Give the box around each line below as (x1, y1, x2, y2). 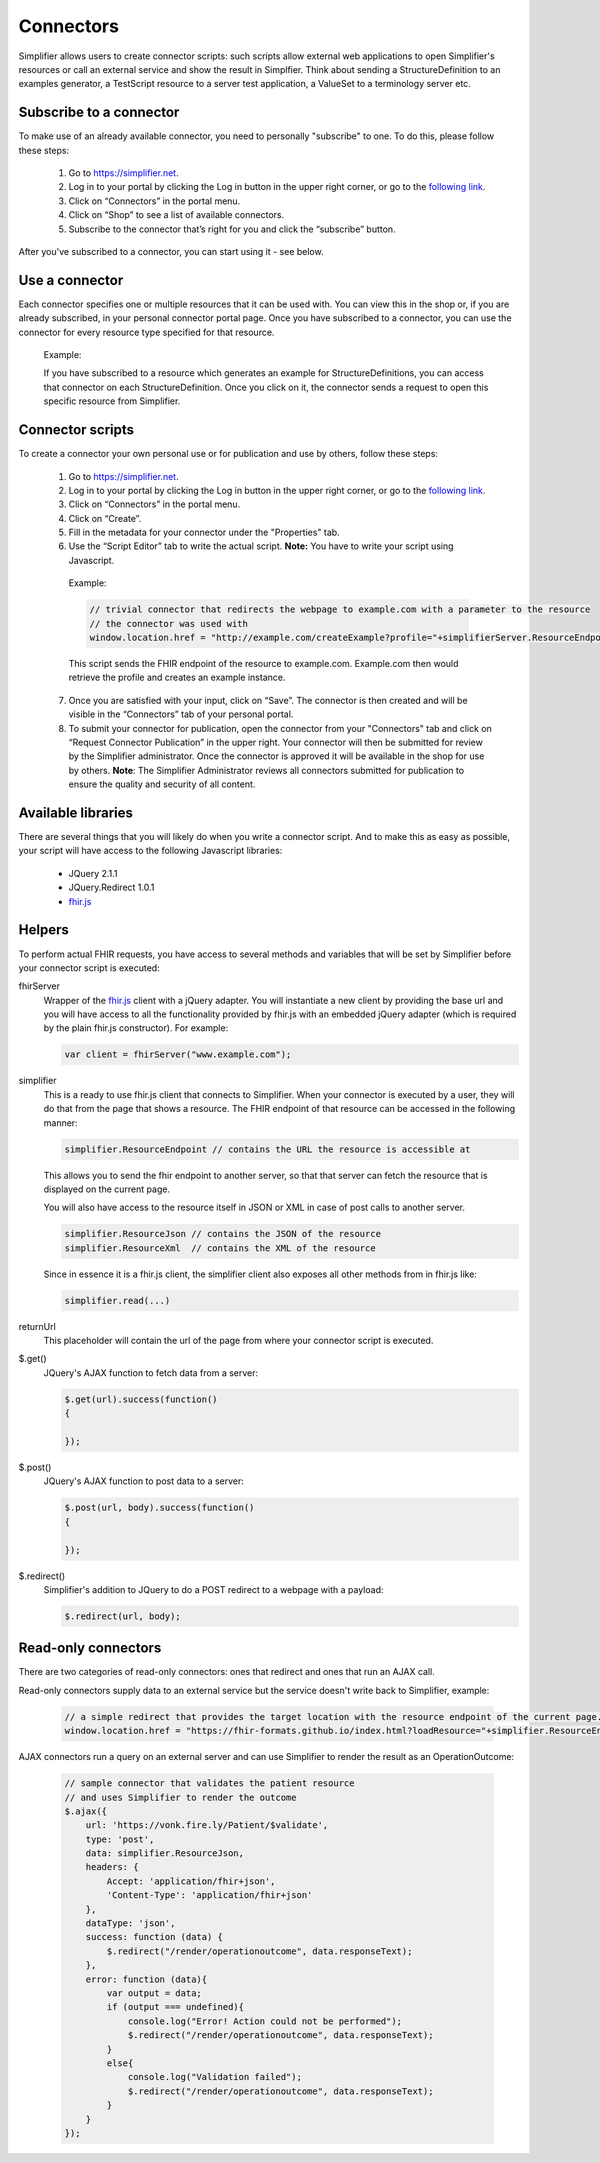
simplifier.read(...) (64, 1295, 171, 1306)
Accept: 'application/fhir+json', (106, 1875, 276, 1887)
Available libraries (18, 804, 134, 821)
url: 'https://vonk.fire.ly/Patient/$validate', (85, 1820, 329, 1831)
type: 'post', (85, 1833, 155, 1845)
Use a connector (18, 271, 124, 289)
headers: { (85, 1861, 139, 1873)
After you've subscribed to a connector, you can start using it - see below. (18, 245, 324, 257)
